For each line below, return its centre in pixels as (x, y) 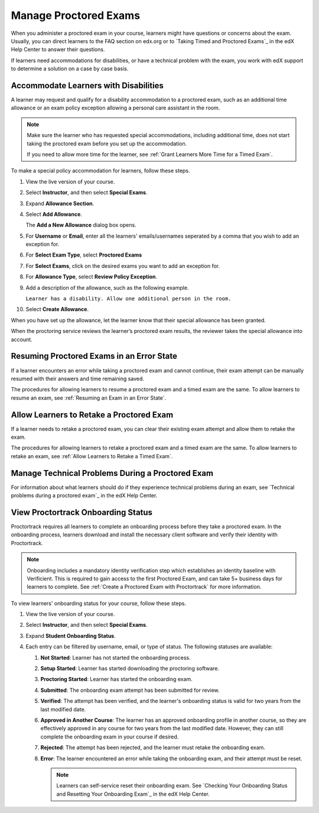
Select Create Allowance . (57, 309)
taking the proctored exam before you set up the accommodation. (107, 143)
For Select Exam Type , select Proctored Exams (84, 255)
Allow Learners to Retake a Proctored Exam (92, 415)
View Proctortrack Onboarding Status (82, 512)
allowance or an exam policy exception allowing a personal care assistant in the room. (115, 108)
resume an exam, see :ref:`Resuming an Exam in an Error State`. (89, 398)
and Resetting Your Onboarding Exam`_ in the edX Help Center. (133, 794)
